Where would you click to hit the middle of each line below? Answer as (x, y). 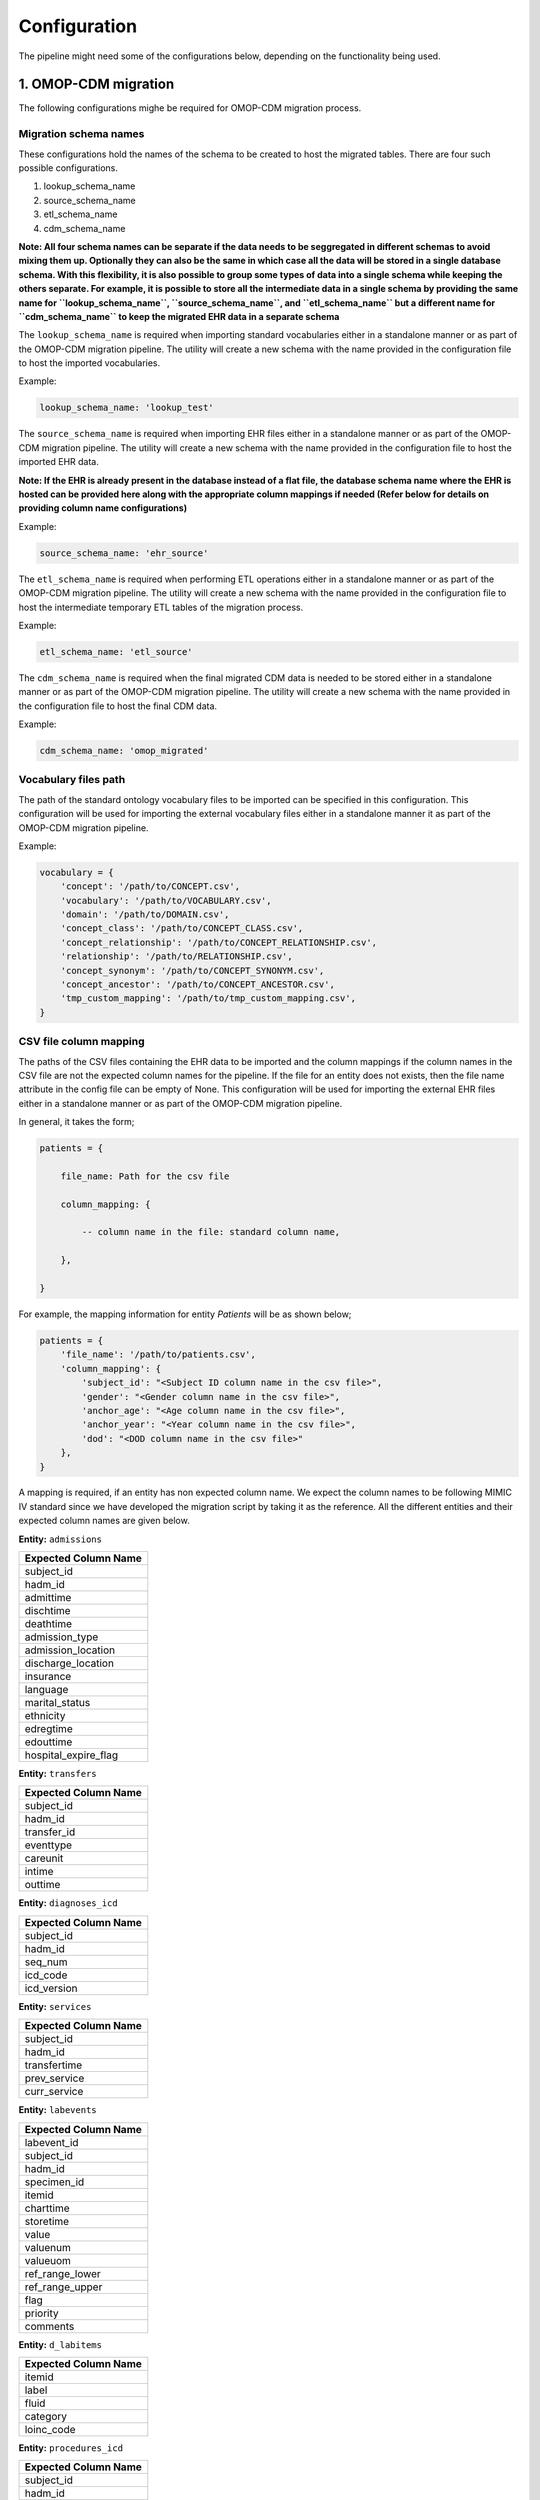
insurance (48, 1677)
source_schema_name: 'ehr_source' (124, 553)
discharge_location (69, 1663)
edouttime (48, 1742)
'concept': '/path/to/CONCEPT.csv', (150, 886)
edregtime (49, 1729)
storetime (47, 2221)
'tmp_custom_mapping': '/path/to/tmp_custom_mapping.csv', (208, 998)
